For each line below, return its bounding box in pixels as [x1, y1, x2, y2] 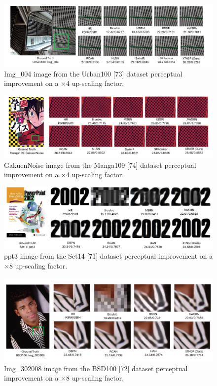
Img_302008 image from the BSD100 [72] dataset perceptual [4, 363, 188, 373]
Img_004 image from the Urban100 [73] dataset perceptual [4, 68, 182, 78]
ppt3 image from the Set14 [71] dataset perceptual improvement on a [4, 251, 213, 261]
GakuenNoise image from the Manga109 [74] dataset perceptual [4, 159, 196, 170]
